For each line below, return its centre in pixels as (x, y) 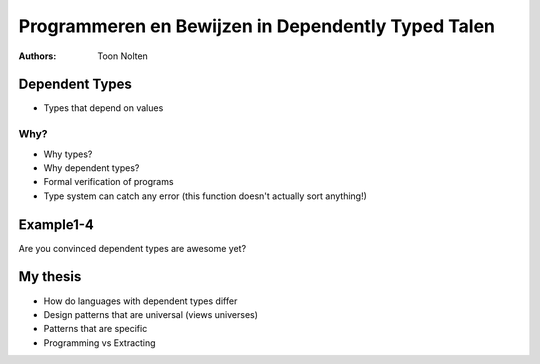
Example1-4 (56, 224)
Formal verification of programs (108, 182)
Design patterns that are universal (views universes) (151, 314)
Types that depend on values (103, 108)
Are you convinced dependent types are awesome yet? (132, 248)
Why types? (68, 154)
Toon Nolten (123, 56)
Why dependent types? (91, 167)
